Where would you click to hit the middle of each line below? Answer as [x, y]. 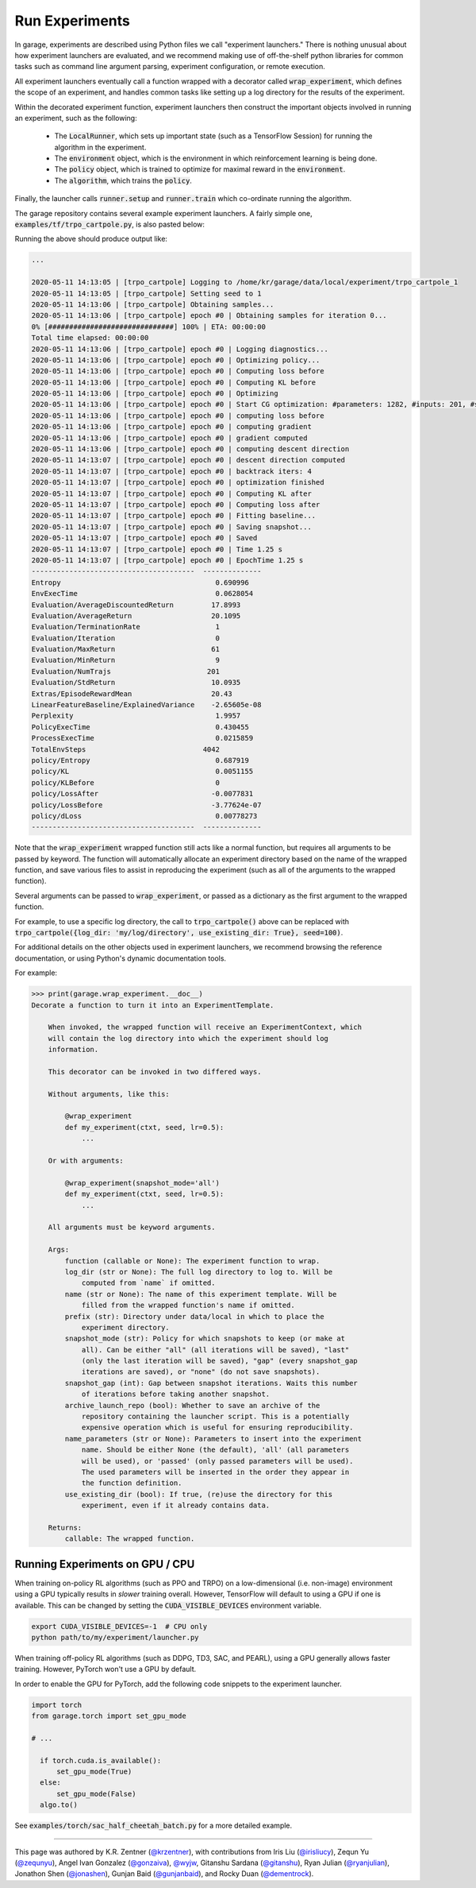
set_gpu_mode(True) [94, 1772]
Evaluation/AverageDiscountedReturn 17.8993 [136, 605]
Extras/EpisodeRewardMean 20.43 [132, 694]
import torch [57, 1705]
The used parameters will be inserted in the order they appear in [215, 1472]
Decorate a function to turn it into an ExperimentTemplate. [153, 1005]
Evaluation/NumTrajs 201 [125, 671]
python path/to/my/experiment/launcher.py [115, 1637]
